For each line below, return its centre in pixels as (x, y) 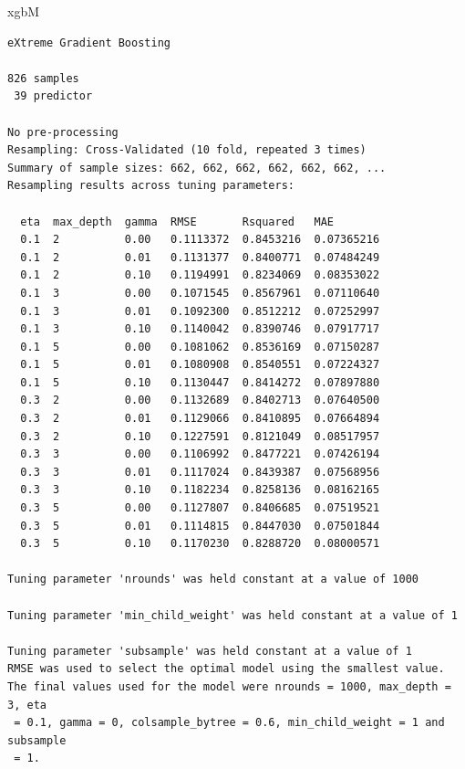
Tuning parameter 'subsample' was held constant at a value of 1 (210, 651)
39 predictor (53, 96)
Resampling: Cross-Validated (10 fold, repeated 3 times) (187, 150)
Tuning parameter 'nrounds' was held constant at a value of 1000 (213, 579)
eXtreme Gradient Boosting (89, 42)
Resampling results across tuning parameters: (151, 186)
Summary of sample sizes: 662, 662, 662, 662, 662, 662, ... (197, 168)
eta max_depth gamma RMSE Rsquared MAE (177, 221)
